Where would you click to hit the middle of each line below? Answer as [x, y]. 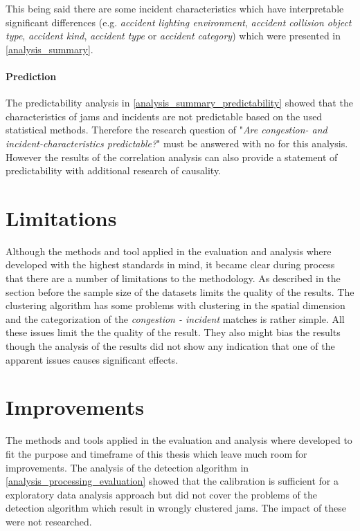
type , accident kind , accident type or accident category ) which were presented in [173, 36]
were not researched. [49, 521]
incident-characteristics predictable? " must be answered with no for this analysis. [177, 143]
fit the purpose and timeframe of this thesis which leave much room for [156, 453]
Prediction [31, 76]
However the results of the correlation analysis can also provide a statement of [172, 157]
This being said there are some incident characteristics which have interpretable [175, 8]
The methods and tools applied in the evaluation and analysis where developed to [179, 440]
